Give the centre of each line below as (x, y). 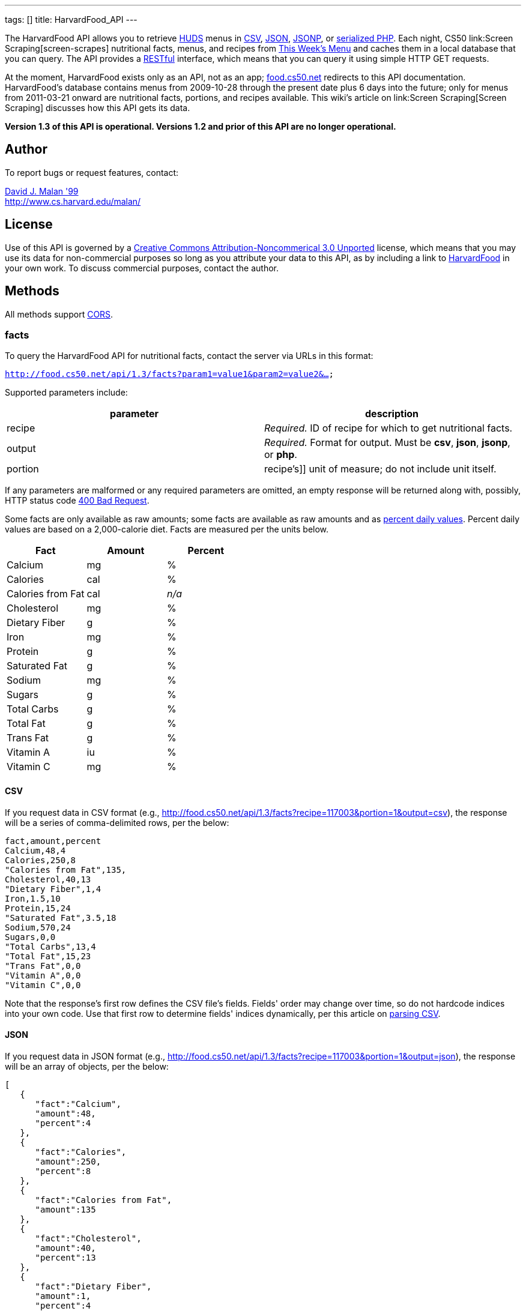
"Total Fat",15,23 (48, 956)
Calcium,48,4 (35, 850)
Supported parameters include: (66, 393)
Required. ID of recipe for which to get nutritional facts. (388, 428)
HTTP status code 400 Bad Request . (77, 501)
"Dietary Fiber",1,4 (53, 889)
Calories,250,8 (41, 860)
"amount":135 (65, 1209)
